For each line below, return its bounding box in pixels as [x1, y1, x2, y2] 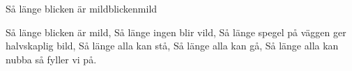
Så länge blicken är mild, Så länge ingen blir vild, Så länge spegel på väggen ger [6, 24, 346, 39]
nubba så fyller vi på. [6, 52, 97, 66]
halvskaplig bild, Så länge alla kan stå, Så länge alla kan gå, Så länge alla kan [6, 38, 339, 53]
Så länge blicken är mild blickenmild [6, 1, 158, 15]
